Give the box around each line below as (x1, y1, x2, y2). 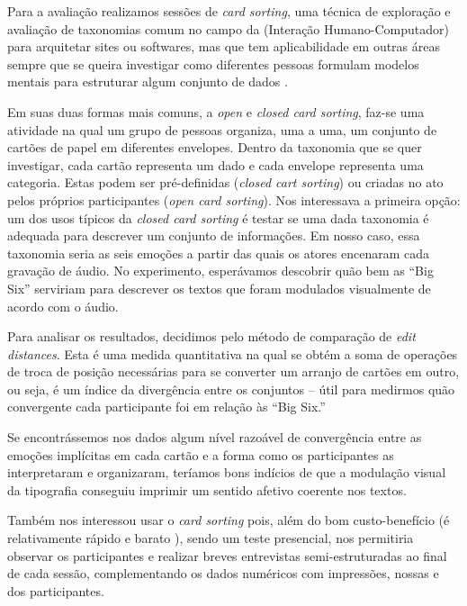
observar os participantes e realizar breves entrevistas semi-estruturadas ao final (7, 546, 447, 565)
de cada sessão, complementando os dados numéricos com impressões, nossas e (7, 564, 439, 583)
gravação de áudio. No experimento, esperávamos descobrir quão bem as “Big (7, 261, 434, 280)
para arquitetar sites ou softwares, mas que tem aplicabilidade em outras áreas (7, 37, 441, 56)
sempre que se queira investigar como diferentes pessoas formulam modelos (7, 54, 419, 73)
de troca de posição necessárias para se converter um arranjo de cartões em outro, (7, 362, 460, 381)
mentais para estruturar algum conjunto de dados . (7, 72, 288, 91)
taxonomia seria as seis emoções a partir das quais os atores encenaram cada (7, 243, 430, 262)
